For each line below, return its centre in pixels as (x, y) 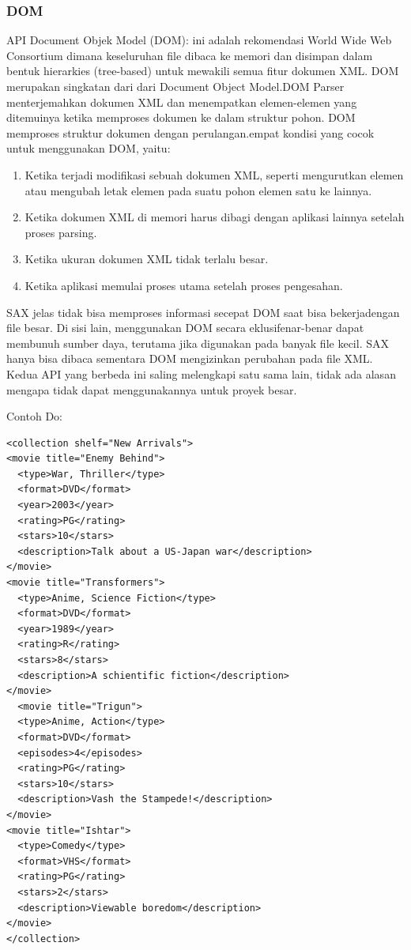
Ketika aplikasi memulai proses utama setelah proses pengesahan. (184, 285)
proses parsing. (61, 232)
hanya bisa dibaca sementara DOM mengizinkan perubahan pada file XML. (190, 358)
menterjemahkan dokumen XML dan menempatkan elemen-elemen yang (182, 102)
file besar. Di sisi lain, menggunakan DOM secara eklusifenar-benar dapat (185, 328)
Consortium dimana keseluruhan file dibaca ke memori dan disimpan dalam (190, 55)
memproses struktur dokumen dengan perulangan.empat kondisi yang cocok (190, 132)
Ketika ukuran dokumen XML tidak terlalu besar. (147, 259)
